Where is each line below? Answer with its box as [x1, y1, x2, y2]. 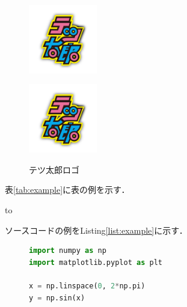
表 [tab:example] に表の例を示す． [5, 183, 130, 196]
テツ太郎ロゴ [29, 163, 79, 175]
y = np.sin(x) [29, 293, 85, 302]
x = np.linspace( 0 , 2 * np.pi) [29, 281, 146, 290]
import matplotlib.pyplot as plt [29, 258, 162, 267]
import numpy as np [29, 246, 106, 255]
